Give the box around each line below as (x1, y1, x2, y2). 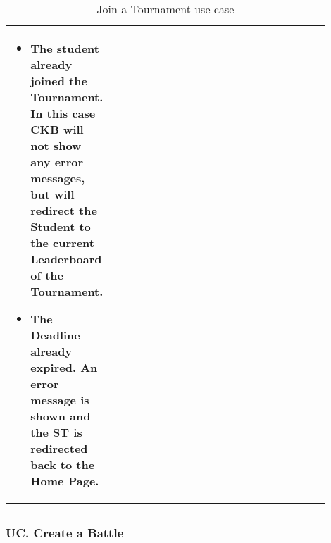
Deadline (30, 327, 80, 343)
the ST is (30, 424, 82, 440)
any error (30, 154, 84, 170)
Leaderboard (30, 251, 102, 267)
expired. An (30, 359, 98, 375)
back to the (30, 456, 95, 473)
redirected (30, 440, 88, 456)
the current (30, 235, 94, 251)
